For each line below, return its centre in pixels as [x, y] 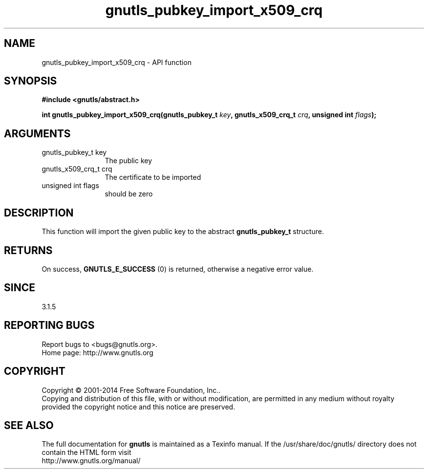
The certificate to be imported [153, 177]
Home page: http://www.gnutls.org [97, 352]
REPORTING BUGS [49, 325]
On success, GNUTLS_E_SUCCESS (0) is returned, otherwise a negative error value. [178, 269]
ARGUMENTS [37, 133]
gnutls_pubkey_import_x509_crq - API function [117, 62]
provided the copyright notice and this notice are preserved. [139, 407]
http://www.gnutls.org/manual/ [91, 461]
